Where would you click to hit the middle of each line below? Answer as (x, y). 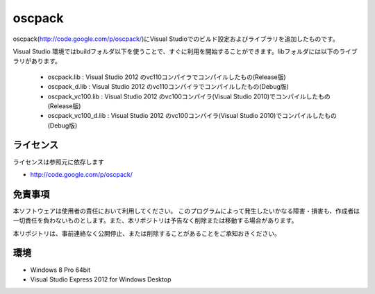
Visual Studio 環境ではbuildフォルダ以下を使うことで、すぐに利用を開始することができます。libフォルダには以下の (176, 51)
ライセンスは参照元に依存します (58, 162)
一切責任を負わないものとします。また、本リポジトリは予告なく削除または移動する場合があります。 (155, 220)
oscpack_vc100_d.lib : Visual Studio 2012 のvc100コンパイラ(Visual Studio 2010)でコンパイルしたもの (192, 116)
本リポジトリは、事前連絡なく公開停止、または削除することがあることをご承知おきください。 (147, 233)
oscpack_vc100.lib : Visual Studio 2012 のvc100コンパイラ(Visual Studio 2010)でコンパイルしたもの (189, 96)
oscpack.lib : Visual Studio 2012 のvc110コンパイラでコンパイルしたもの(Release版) (167, 77)
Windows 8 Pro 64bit (60, 270)
